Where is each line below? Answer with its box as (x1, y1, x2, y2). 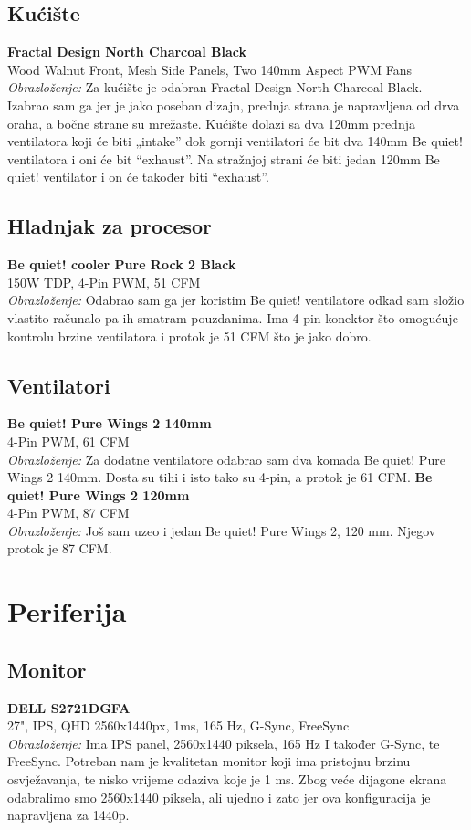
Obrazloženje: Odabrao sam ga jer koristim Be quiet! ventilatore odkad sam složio (7, 290, 465, 310)
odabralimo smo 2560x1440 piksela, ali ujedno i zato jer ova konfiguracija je (7, 787, 431, 806)
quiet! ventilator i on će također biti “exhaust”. (7, 167, 269, 186)
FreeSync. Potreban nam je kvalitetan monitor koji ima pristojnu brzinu (7, 751, 411, 771)
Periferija (7, 593, 127, 630)
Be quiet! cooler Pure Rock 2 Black (7, 255, 236, 274)
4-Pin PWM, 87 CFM (7, 503, 130, 522)
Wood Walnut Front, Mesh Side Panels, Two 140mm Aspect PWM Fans (7, 59, 412, 79)
